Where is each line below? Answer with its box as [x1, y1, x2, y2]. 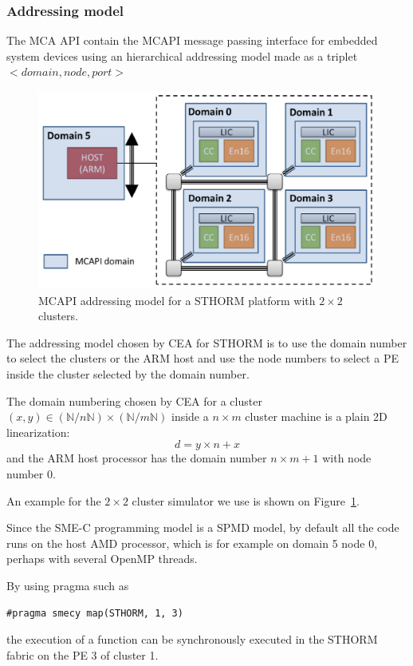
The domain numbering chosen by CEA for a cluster [6, 392, 262, 409]
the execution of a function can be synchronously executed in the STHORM [6, 631, 378, 648]
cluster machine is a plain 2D [245, 408, 387, 425]
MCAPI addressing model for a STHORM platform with [38, 291, 316, 308]
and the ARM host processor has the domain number [6, 450, 267, 466]
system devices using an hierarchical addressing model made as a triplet [6, 47, 358, 64]
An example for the [6, 492, 101, 509]
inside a [171, 408, 209, 425]
